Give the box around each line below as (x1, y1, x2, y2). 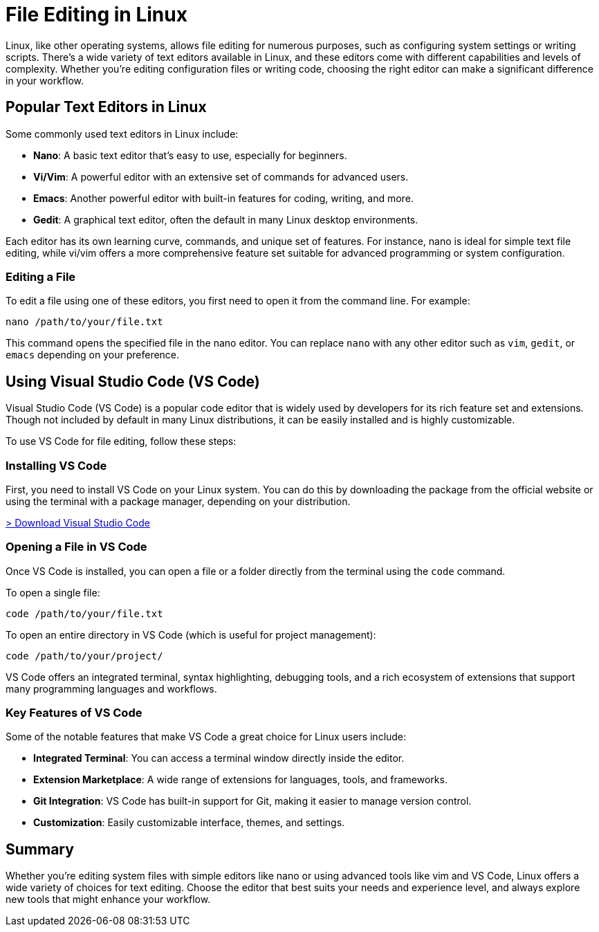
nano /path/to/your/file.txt (6, 316, 163, 328)
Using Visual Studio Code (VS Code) (6, 372, 260, 390)
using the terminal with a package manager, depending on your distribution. (6, 495, 351, 507)
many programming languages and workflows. (6, 682, 217, 695)
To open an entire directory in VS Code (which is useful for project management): (6, 628, 376, 641)
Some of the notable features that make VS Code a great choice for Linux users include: (6, 731, 407, 743)
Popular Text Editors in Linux (6, 98, 207, 116)
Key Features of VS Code (6, 706, 142, 720)
